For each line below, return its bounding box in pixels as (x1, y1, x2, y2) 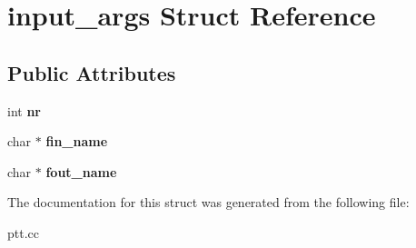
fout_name (45, 162, 117, 181)
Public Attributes (7, 58, 176, 86)
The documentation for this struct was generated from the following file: (7, 193, 410, 212)
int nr (7, 101, 41, 120)
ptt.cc (7, 223, 39, 242)
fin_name (45, 132, 108, 151)
